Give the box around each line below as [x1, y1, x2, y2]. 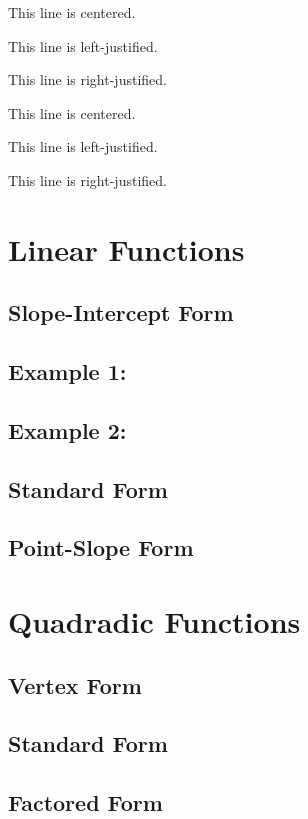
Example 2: [8, 414, 127, 445]
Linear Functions [8, 228, 245, 269]
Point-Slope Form [8, 532, 194, 563]
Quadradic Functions [8, 601, 301, 642]
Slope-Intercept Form [8, 297, 234, 328]
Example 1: [8, 356, 127, 387]
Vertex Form [8, 669, 142, 700]
